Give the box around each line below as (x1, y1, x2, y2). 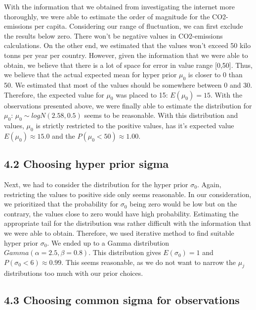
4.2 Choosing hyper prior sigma (4, 156, 169, 171)
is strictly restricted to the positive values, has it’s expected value (36, 120, 234, 130)
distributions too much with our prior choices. (4, 268, 143, 278)
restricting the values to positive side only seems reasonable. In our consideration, (4, 189, 252, 199)
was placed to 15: (116, 89, 168, 100)
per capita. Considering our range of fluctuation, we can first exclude (34, 21, 243, 31)
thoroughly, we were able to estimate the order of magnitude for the (4, 11, 210, 21)
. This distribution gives (88, 247, 161, 258)
